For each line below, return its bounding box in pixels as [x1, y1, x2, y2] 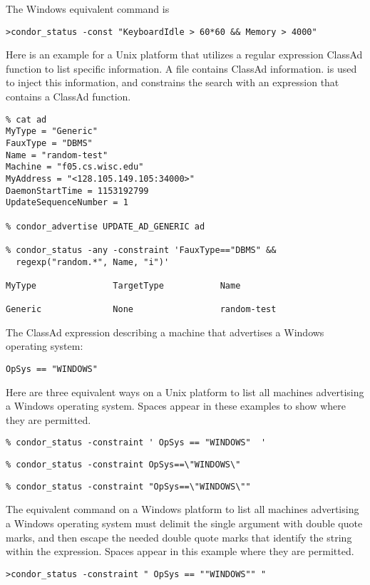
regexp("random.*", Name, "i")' [16, 257, 170, 267]
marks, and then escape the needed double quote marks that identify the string [6, 529, 352, 544]
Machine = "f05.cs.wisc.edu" [6, 162, 144, 172]
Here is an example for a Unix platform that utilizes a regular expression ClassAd [6, 47, 363, 62]
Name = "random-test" [6, 150, 108, 160]
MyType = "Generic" [6, 126, 98, 137]
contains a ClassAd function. [6, 89, 131, 104]
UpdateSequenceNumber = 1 [6, 197, 128, 208]
